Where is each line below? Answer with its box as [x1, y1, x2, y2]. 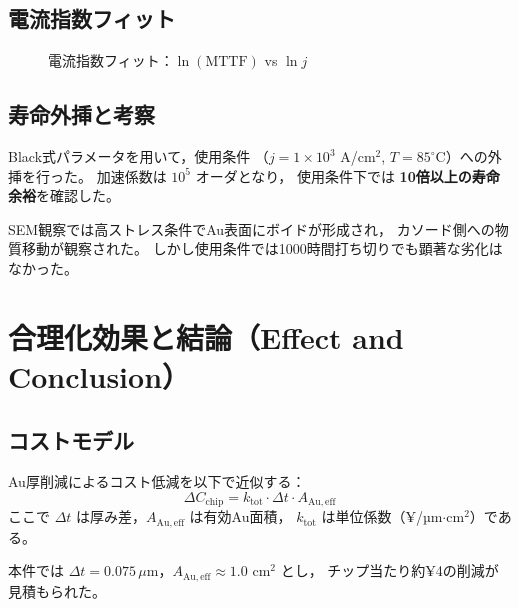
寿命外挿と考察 [8, 99, 155, 130]
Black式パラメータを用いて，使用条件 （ [8, 146, 269, 166]
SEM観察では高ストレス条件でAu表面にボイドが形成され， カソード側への [8, 218, 495, 239]
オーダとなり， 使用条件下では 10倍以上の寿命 [195, 165, 500, 186]
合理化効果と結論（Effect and [8, 316, 404, 357]
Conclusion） [8, 355, 191, 396]
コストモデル [8, 424, 134, 455]
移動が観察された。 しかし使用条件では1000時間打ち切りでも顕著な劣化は [21, 238, 503, 259]
